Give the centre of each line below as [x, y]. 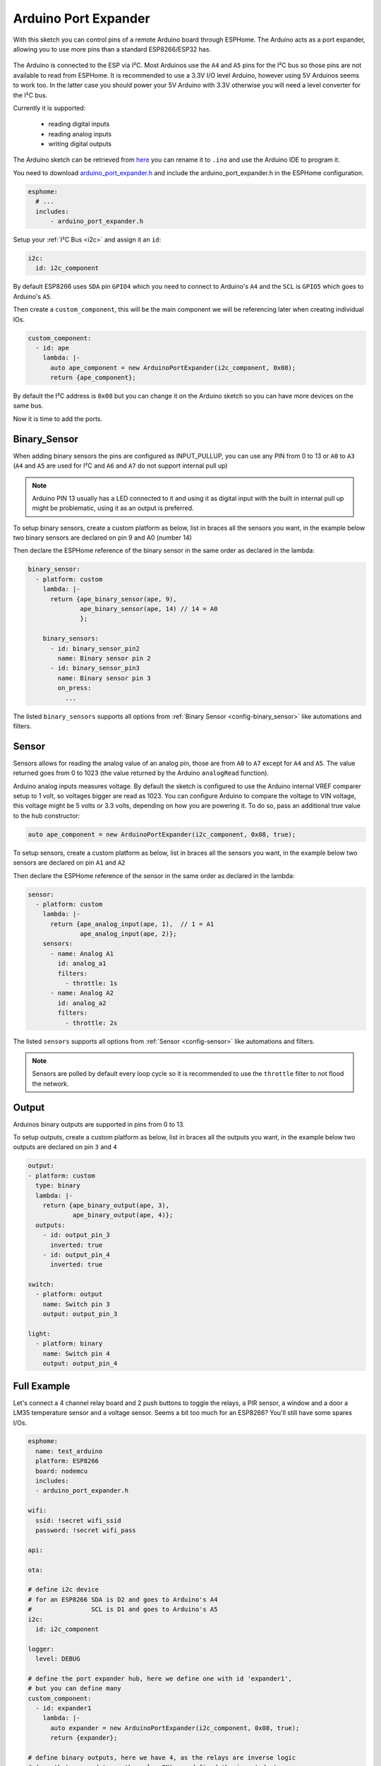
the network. [50, 1084]
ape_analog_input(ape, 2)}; [128, 934]
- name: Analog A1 [82, 953]
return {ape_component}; [93, 378]
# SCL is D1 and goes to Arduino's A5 [123, 1610]
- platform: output [69, 1294]
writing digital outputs [80, 144]
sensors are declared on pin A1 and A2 [69, 863]
